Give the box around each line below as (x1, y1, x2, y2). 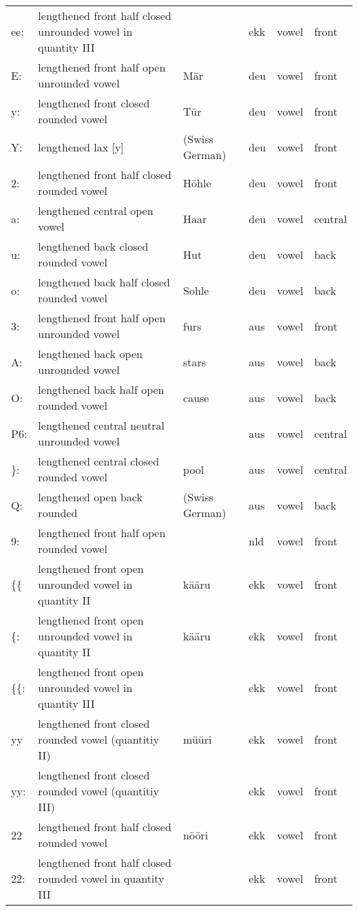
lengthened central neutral (38, 417, 165, 433)
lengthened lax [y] (38, 138, 124, 155)
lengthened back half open (38, 381, 165, 397)
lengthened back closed (38, 238, 149, 254)
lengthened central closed (38, 453, 160, 469)
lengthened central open (38, 202, 154, 218)
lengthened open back (38, 489, 143, 505)
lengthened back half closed (38, 274, 171, 290)
